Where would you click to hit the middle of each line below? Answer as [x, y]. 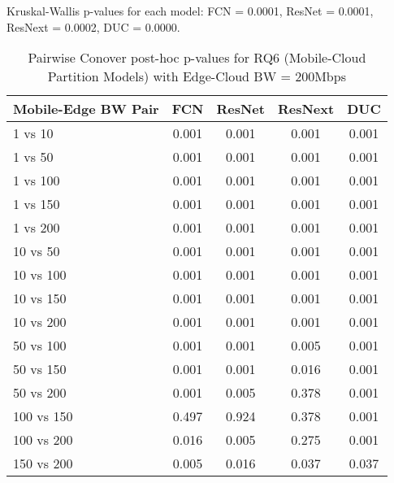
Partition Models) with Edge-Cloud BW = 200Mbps [197, 76]
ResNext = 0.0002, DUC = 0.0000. [93, 26]
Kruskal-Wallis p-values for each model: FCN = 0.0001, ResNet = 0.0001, [190, 11]
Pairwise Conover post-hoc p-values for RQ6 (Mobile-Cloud [197, 58]
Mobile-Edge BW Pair [86, 109]
